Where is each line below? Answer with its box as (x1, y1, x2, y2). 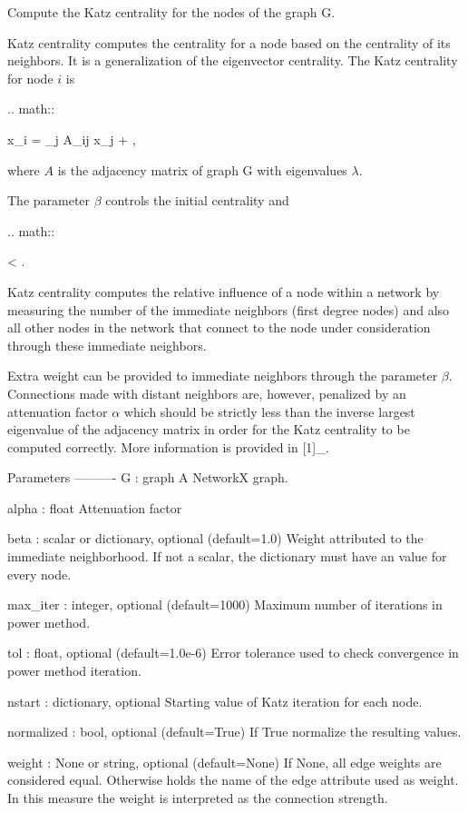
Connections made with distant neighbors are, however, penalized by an (7, 383, 406, 402)
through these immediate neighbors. (7, 335, 207, 354)
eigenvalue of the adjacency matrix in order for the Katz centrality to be (7, 420, 410, 439)
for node (7, 68, 54, 87)
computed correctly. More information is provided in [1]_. (7, 437, 329, 456)
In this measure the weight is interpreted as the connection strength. (7, 788, 388, 807)
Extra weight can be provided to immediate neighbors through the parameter (7, 366, 438, 385)
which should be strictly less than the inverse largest (123, 402, 415, 421)
